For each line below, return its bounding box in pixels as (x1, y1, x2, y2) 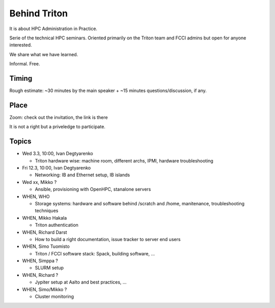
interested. (9, 42, 33, 48)
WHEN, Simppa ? (22, 258, 59, 264)
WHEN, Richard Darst (22, 229, 67, 235)
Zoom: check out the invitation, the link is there (9, 114, 108, 120)
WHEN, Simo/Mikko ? (22, 286, 67, 292)
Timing (9, 74, 33, 83)
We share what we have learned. (9, 51, 78, 57)
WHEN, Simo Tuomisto (22, 243, 70, 250)
